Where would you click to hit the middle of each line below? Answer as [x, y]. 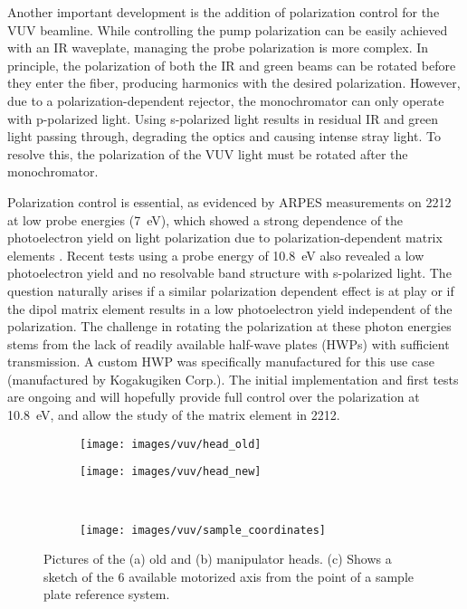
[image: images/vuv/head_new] [171, 472]
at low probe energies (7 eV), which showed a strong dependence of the [205, 219]
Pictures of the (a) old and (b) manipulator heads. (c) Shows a [218, 559]
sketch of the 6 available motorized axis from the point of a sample [229, 576]
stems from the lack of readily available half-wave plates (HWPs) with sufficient [229, 343]
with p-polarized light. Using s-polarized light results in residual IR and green [223, 118]
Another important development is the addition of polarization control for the [224, 12]
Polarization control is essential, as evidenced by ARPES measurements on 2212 [229, 201]
